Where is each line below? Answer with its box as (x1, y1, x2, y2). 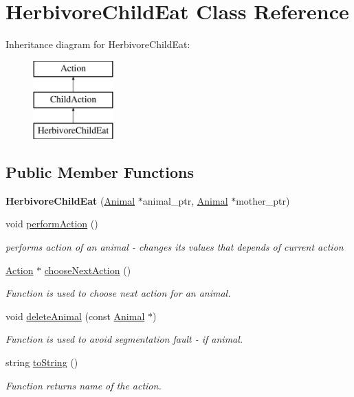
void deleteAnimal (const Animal (5, 308, 145, 323)
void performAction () (5, 216, 98, 231)
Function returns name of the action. (5, 378, 162, 392)
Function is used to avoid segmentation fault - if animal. (5, 332, 243, 346)
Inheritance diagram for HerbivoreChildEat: (5, 37, 190, 52)
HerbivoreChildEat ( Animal (5, 193, 135, 207)
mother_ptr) (236, 193, 290, 207)
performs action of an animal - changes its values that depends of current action (5, 240, 344, 254)
